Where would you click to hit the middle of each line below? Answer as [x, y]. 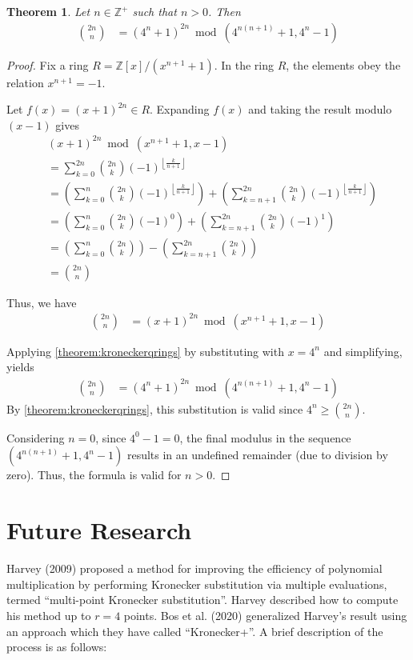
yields [20, 367]
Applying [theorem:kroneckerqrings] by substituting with [145, 351]
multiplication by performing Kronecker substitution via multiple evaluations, [197, 584]
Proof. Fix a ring [48, 64]
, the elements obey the [343, 64]
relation [25, 82]
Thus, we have [42, 302]
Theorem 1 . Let [48, 11]
